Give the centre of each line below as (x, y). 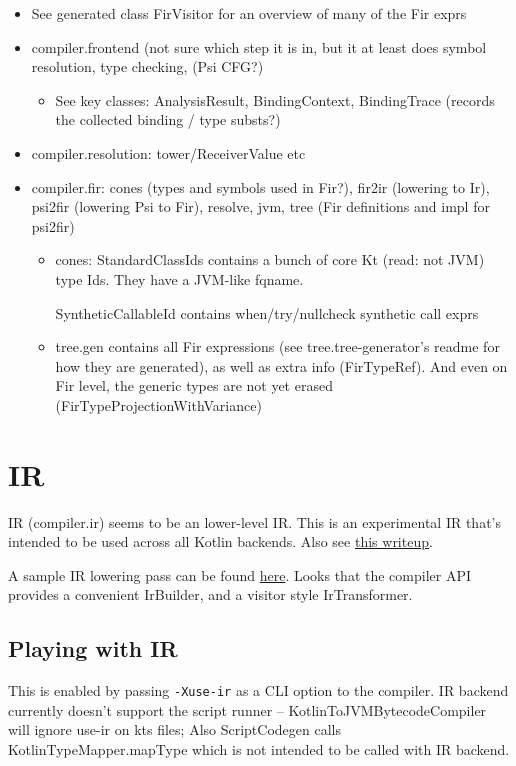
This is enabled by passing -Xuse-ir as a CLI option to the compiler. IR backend (258, 690)
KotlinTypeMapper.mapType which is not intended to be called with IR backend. (259, 749)
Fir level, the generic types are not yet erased (194, 385)
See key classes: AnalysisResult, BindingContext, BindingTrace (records (275, 99)
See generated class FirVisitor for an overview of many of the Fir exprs (249, 13)
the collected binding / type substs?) (168, 119)
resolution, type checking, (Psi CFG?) (147, 66)
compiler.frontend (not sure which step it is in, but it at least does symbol (259, 46)
